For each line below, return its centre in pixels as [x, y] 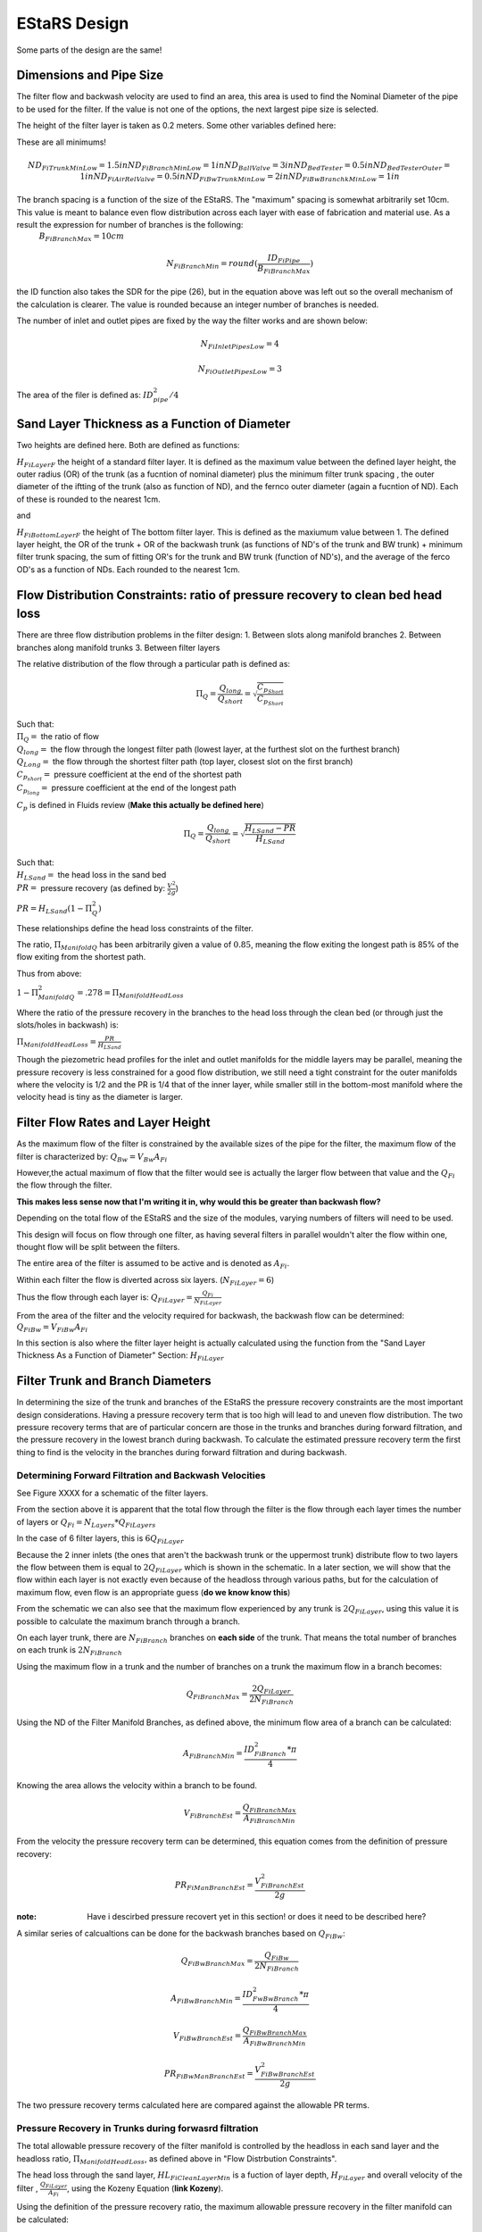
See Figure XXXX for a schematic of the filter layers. [112, 1493]
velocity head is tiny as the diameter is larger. [100, 1097]
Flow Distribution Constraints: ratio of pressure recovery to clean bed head [229, 595]
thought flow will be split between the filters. [98, 1246]
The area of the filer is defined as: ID [85, 395]
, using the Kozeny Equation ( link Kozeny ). [145, 2188]
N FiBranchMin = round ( [212, 265]
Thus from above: [49, 973]
